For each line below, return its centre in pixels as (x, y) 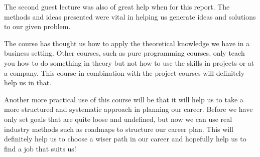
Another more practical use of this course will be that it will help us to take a (124, 99)
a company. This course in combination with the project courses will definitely (124, 72)
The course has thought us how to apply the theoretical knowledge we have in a (127, 43)
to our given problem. (37, 26)
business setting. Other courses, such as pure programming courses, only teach (124, 53)
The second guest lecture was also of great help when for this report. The (117, 7)
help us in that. (28, 83)
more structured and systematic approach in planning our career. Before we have (128, 109)
